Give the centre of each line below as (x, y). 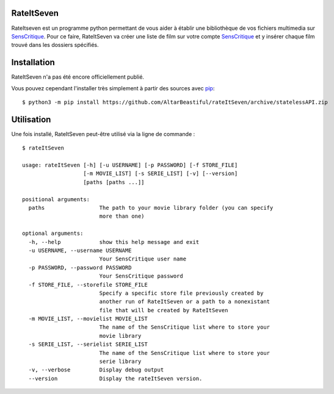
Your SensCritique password (141, 276)
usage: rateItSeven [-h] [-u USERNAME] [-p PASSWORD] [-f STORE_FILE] (130, 165)
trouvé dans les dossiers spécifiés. (55, 45)
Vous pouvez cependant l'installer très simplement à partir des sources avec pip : (113, 88)
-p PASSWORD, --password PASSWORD (80, 267)
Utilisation (31, 119)
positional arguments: (56, 199)
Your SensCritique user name (143, 259)
